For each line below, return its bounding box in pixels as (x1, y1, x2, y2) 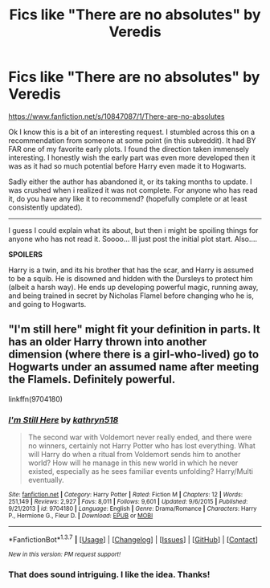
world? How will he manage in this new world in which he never (27, 458, 239, 468)
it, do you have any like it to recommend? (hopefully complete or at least (8, 194, 247, 203)
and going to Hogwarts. (8, 299, 87, 308)
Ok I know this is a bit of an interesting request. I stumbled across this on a (8, 127, 256, 137)
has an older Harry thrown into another (8, 335, 207, 349)
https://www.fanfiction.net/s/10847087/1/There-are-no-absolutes (8, 111, 225, 121)
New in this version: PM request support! (8, 550, 121, 558)
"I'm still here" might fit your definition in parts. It (8, 323, 260, 337)
